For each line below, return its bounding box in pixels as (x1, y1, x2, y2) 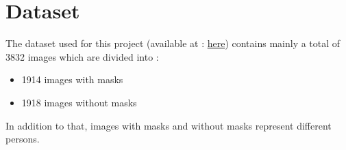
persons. (5, 132, 40, 146)
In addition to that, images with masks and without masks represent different (5, 118, 332, 132)
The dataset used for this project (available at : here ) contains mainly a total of (5, 36, 341, 50)
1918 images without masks (21, 95, 137, 109)
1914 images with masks (21, 72, 123, 87)
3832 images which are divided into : (5, 49, 159, 63)
